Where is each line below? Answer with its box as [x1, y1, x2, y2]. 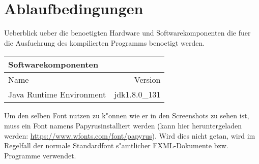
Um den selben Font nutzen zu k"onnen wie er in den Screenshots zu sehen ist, [4, 110, 249, 121]
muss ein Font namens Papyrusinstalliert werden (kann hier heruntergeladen [4, 120, 242, 130]
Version [134, 74, 161, 86]
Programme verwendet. [4, 150, 76, 160]
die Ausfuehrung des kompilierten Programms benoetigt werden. [4, 37, 205, 48]
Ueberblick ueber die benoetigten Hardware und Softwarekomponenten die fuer [4, 27, 251, 38]
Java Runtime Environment [8, 88, 106, 101]
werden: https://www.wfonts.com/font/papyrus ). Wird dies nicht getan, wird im [4, 130, 255, 141]
